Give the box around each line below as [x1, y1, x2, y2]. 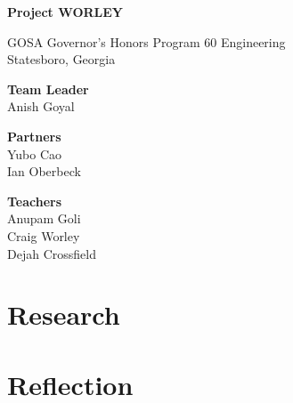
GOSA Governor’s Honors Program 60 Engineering [7, 32, 286, 51]
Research [7, 296, 120, 333]
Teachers [7, 191, 62, 210]
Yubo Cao [7, 144, 62, 163]
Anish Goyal [7, 97, 75, 116]
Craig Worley [7, 226, 80, 245]
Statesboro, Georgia [7, 50, 116, 69]
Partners [7, 126, 61, 145]
